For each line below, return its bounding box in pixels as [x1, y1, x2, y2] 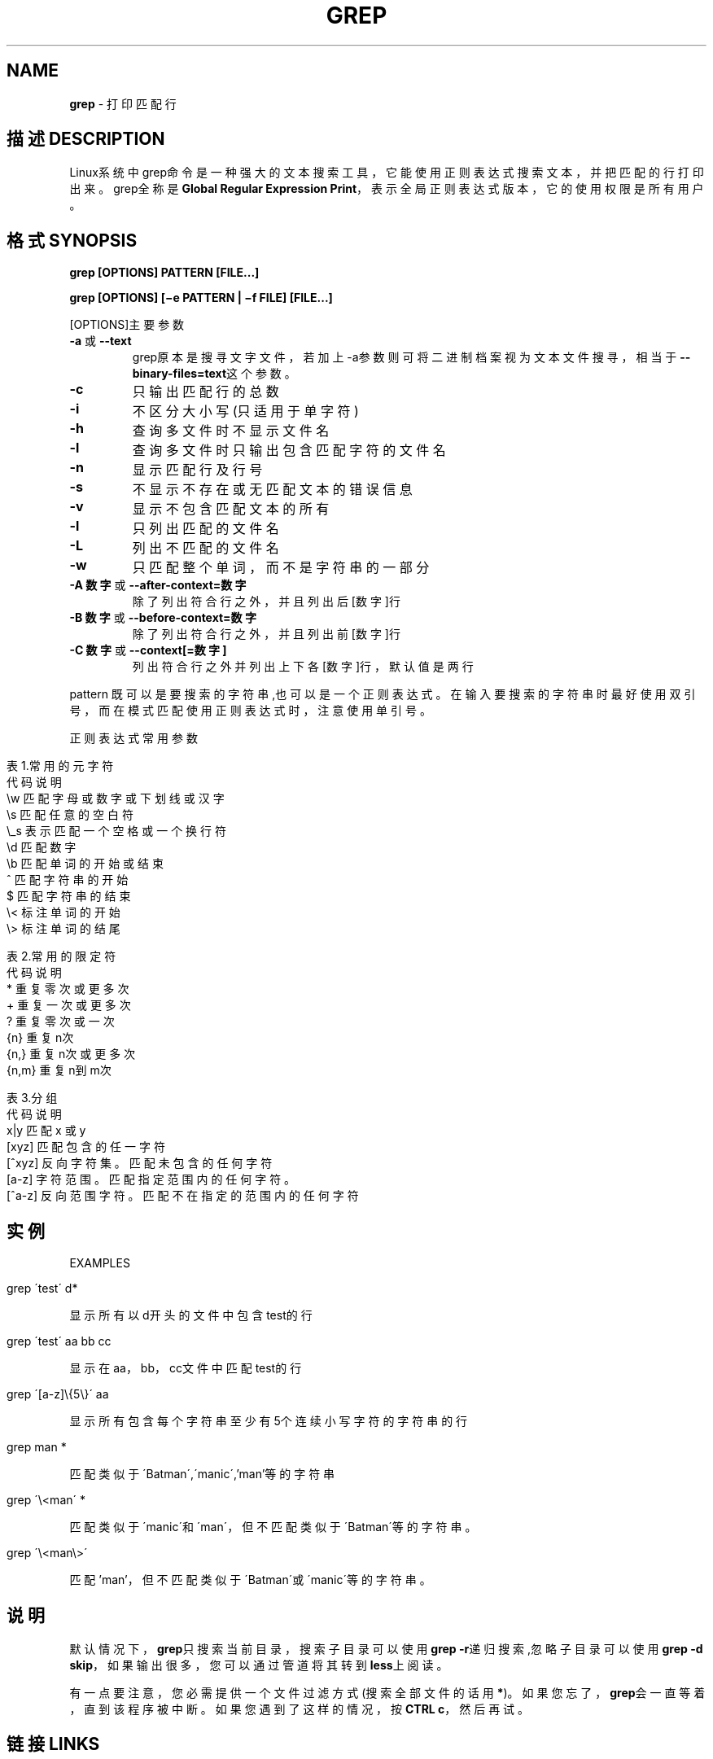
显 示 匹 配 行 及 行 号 [132, 462, 263, 479]
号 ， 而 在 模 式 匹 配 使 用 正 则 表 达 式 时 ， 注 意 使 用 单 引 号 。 [69, 703, 431, 718]
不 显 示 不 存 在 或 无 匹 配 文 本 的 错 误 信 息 [132, 481, 413, 498]
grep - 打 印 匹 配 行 [69, 96, 177, 111]
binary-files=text [132, 366, 227, 381]
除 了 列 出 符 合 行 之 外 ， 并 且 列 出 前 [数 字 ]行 [132, 627, 400, 641]
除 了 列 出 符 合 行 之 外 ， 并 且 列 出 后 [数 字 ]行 [132, 594, 400, 609]
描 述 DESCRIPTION [7, 129, 165, 150]
